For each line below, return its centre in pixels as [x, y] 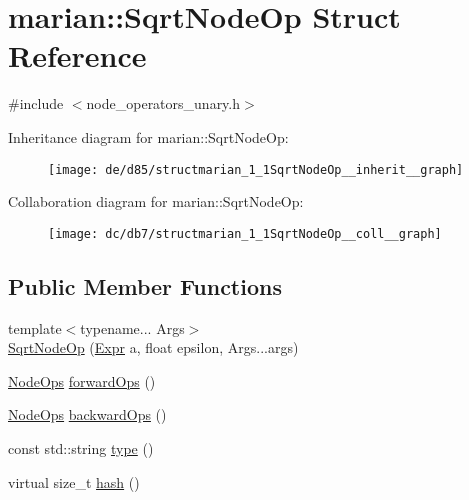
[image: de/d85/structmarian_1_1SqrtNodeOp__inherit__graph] [256, 169]
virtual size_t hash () [74, 481]
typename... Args [132, 327]
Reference [77, 55]
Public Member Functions [145, 285]
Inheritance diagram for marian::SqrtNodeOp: [148, 136]
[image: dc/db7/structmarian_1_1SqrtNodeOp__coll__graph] [245, 233]
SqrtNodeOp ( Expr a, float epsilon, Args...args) [153, 347]
